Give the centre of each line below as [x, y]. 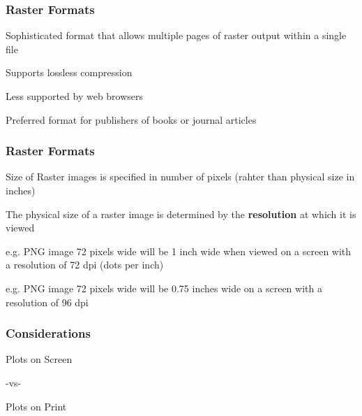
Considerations [48, 333]
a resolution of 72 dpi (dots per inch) [85, 265]
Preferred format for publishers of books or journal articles [131, 119]
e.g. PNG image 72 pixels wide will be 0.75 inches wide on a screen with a [164, 288]
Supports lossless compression [69, 72]
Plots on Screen [39, 359]
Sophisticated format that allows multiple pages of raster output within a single [176, 35]
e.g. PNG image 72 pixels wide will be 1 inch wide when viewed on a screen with [179, 251]
